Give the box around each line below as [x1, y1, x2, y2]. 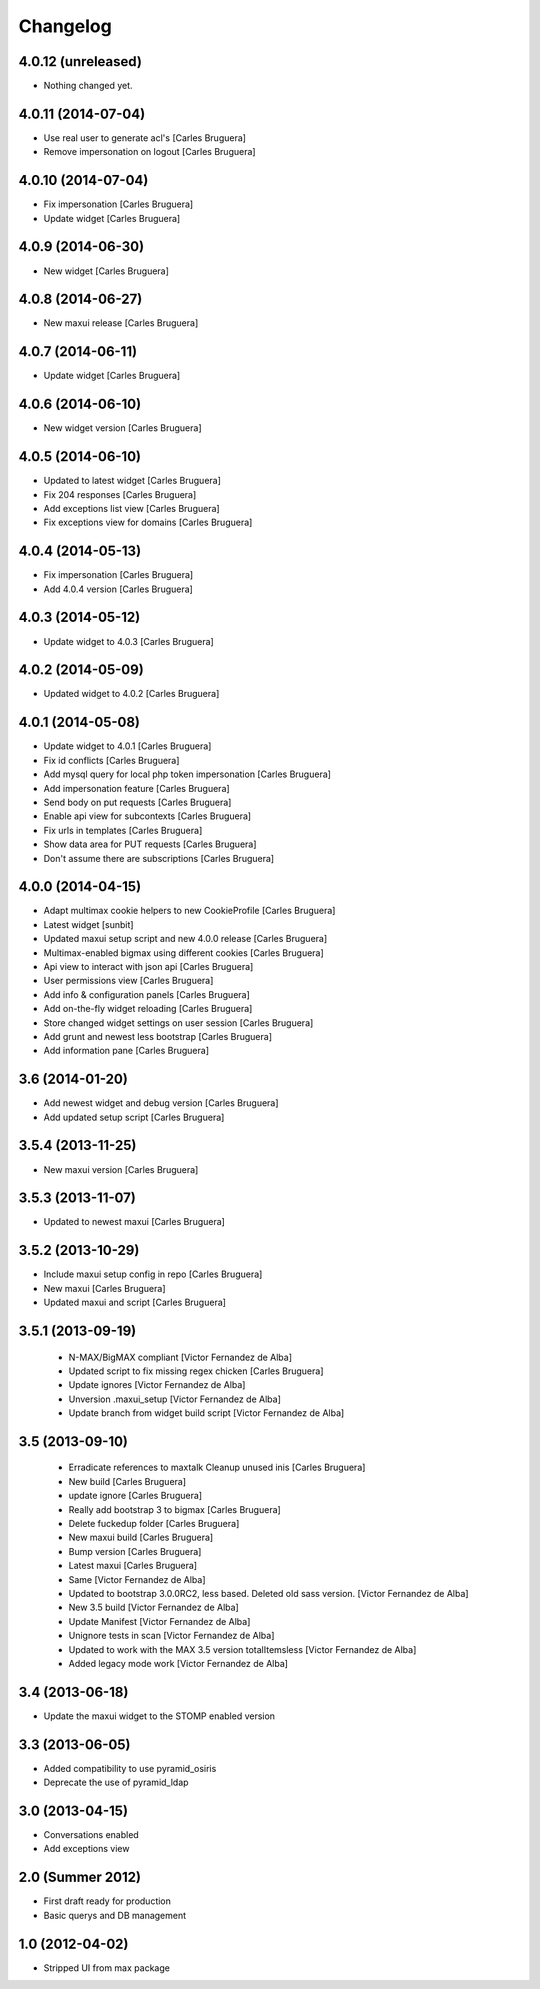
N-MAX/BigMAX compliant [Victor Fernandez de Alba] [68, 1351, 293, 1363]
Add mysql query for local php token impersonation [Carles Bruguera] [43, 768, 332, 780]
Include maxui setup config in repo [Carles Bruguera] [43, 1268, 263, 1280]
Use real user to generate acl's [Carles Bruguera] [43, 131, 247, 144]
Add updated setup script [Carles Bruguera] [43, 1111, 225, 1123]
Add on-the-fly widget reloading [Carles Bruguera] [43, 1003, 253, 1015]
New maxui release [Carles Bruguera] [43, 317, 199, 329]
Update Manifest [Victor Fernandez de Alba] [68, 1615, 251, 1627]
